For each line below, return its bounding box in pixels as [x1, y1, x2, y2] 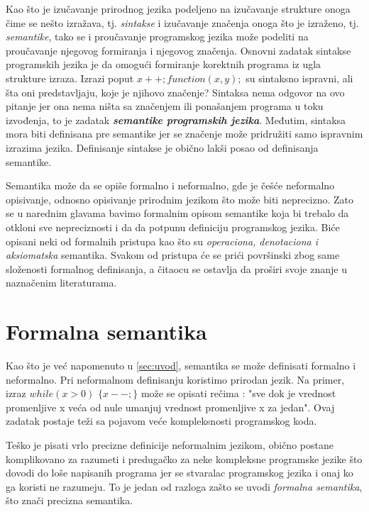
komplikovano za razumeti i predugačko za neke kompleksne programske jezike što [6, 451, 363, 466]
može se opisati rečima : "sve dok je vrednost [141, 386, 336, 401]
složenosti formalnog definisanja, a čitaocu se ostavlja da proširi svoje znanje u [6, 261, 347, 276]
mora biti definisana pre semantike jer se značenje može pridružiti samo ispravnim [6, 126, 363, 141]
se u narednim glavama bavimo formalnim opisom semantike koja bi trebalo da [6, 206, 349, 221]
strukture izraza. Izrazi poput [6, 70, 134, 85]
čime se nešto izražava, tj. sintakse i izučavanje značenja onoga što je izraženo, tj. [6, 15, 359, 30]
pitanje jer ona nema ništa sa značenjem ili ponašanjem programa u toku [6, 99, 324, 113]
